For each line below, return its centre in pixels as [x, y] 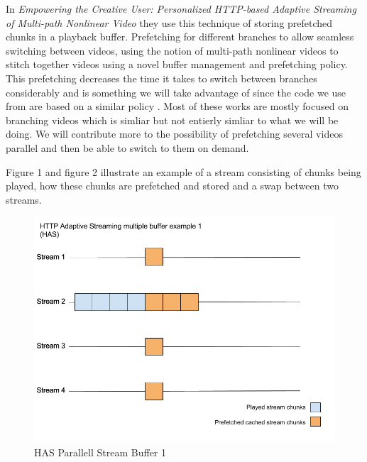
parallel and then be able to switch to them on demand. [127, 147]
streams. [24, 199]
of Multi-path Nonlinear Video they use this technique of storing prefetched [169, 22]
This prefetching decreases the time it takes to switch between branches [161, 78]
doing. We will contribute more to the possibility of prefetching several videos [174, 134]
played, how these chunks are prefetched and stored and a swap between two [172, 186]
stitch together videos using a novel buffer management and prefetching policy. [177, 64]
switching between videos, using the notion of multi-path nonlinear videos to [172, 50]
